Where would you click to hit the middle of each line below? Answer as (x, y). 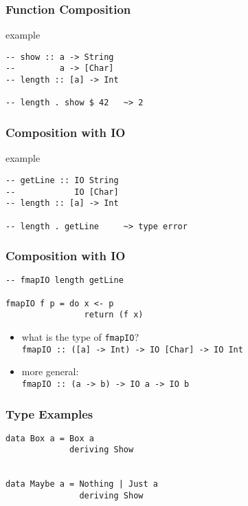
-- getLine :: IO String (62, 180)
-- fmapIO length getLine (65, 281)
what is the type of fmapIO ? (80, 337)
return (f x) (114, 315)
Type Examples (49, 413)
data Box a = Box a (50, 438)
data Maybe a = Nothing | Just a (82, 484)
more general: (50, 371)
